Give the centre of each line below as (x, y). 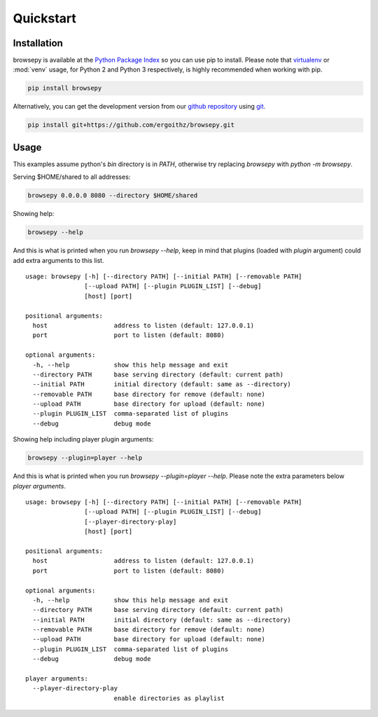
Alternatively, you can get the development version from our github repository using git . (139, 107)
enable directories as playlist (169, 698)
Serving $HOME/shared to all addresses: (72, 177)
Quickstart (45, 18)
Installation (38, 43)
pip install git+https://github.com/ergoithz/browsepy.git (131, 125)
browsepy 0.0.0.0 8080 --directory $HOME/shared (113, 196)
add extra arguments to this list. (58, 260)
